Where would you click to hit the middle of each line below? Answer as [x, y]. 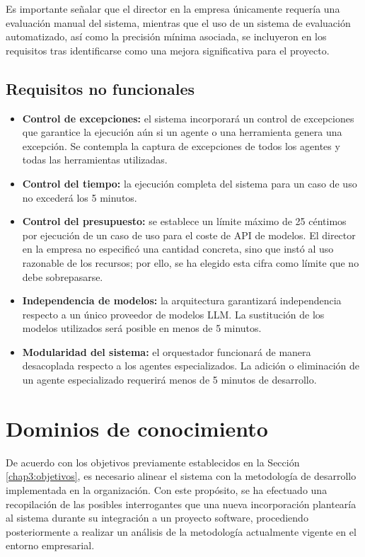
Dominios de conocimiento [137, 428]
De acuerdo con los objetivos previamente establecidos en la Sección [153, 462]
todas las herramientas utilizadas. [95, 160]
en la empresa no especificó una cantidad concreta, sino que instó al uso [178, 249]
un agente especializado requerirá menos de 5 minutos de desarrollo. [169, 380]
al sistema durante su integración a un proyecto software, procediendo [157, 518]
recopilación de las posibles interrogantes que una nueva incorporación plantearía [181, 504]
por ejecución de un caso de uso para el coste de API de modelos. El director [189, 235]
